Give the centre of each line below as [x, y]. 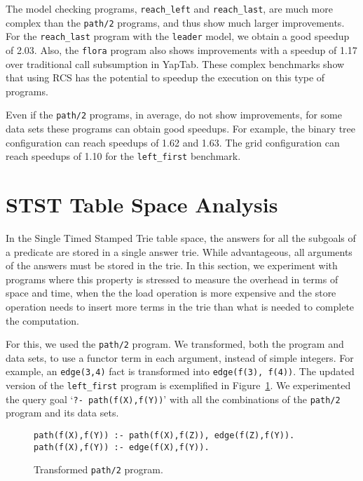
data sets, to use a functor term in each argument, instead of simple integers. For [180, 357]
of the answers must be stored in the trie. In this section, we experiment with [172, 265]
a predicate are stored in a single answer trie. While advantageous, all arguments [179, 251]
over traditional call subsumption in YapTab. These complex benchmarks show [175, 63]
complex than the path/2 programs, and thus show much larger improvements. [175, 22]
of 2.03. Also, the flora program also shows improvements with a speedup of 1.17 [181, 49]
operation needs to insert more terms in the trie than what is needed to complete [180, 306]
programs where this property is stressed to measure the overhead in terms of [172, 279]
